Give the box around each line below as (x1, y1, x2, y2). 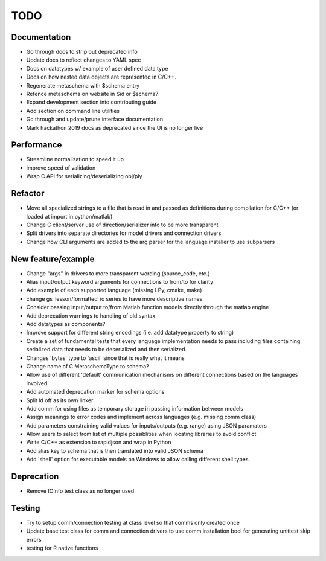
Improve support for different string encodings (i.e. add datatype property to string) (26, 329, 234, 336)
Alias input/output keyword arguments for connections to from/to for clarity (26, 278, 214, 286)
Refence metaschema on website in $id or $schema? (26, 91, 159, 98)
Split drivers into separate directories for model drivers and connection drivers (26, 229, 222, 237)
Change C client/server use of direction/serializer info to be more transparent (26, 221, 219, 228)
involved (26, 379, 48, 386)
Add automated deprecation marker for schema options (26, 388, 165, 396)
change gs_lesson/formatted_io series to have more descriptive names (26, 295, 203, 302)
